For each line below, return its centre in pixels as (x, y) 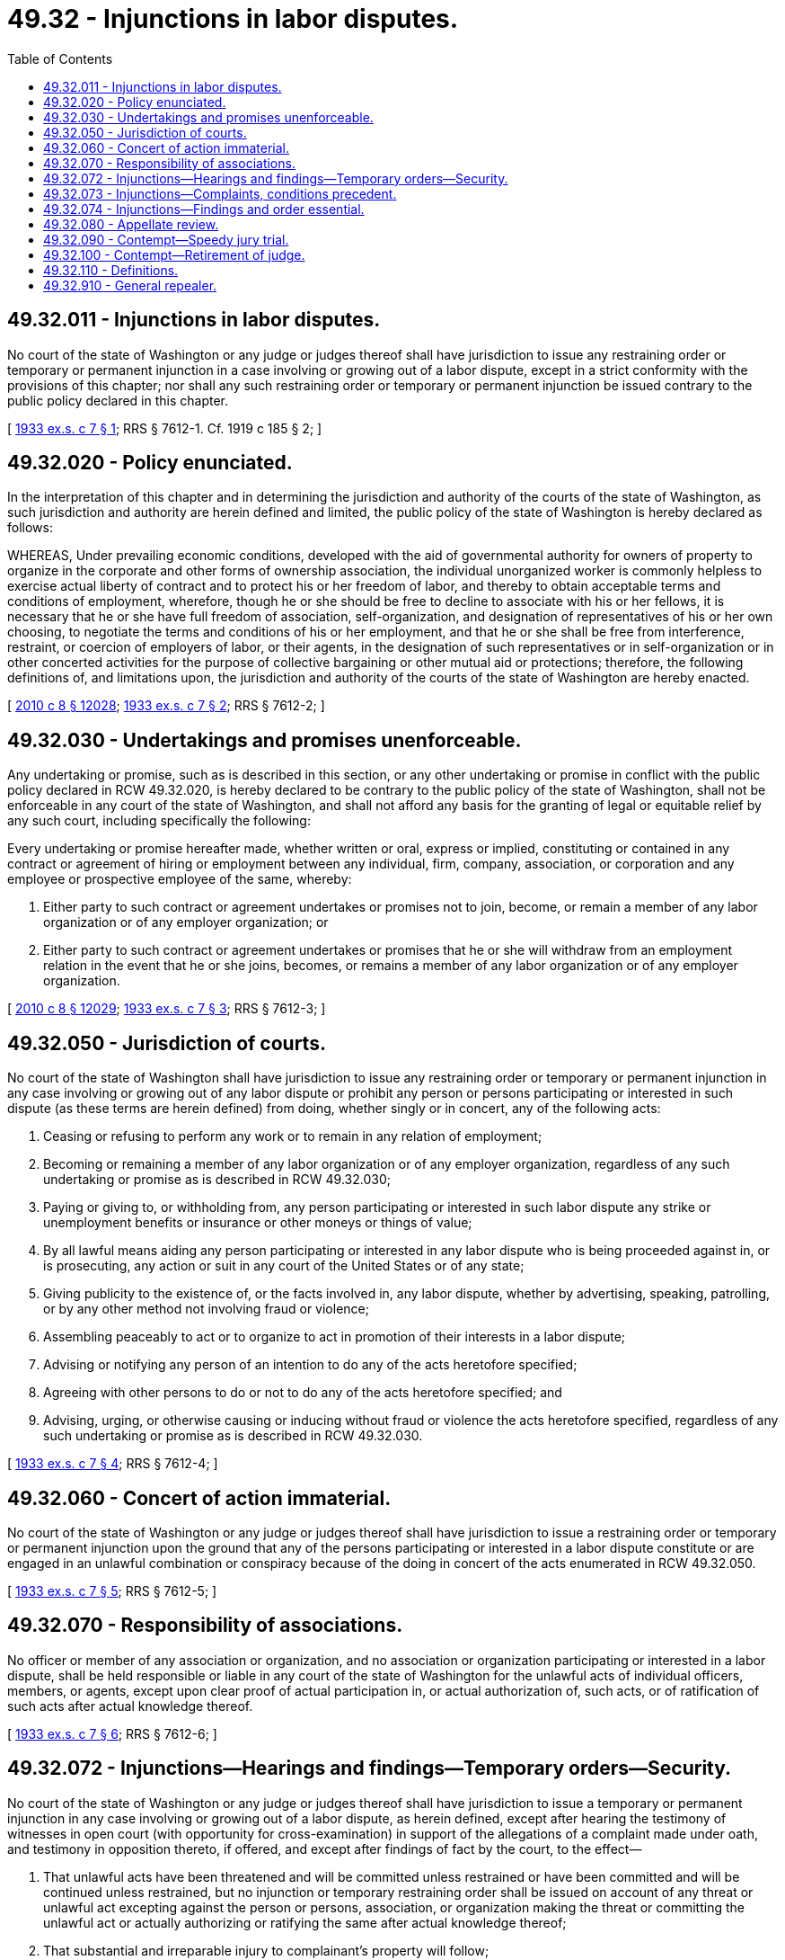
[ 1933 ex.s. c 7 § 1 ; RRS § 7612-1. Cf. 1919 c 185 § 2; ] (165, 428)
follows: (30, 528)
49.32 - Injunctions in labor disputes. (233, 19)
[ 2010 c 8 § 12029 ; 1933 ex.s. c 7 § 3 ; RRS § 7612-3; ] (167, 1009)
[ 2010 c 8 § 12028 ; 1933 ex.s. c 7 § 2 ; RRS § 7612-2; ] (166, 706)
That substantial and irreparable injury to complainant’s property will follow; (266, 1950)
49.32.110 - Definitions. (111, 270)
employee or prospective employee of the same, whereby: (180, 879)
